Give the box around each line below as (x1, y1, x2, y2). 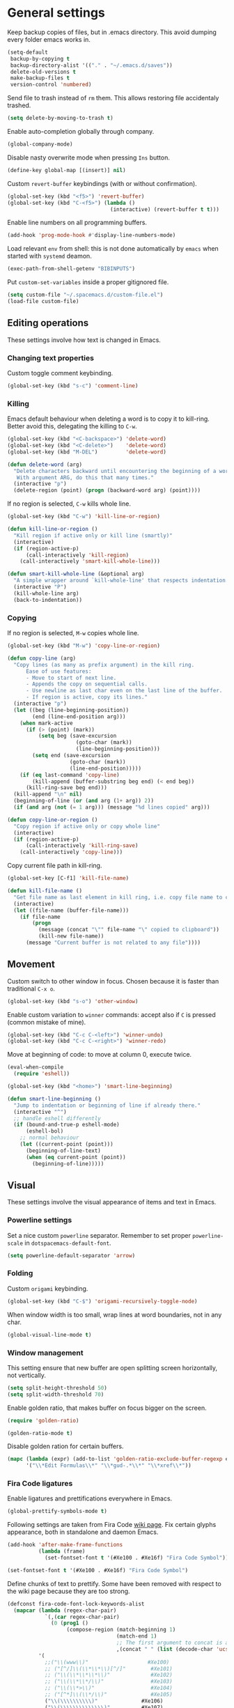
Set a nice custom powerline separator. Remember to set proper (7, 1231, 192, 1239)
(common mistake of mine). (7, 1018, 86, 1026)
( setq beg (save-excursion (38, 733, 117, 740)
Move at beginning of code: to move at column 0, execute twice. (7, 1050, 192, 1059)
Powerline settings (7, 1216, 72, 1225)
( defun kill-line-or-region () (7, 526, 98, 533)
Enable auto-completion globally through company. (7, 127, 155, 136)
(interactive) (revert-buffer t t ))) (110, 205, 219, 213)
